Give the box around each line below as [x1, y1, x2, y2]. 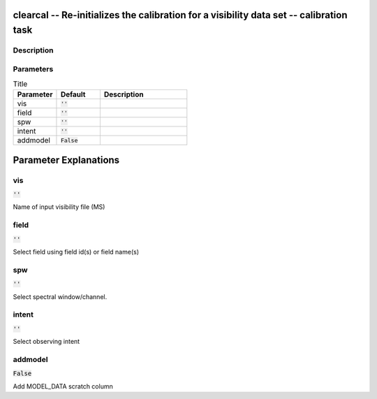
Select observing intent [13, 338, 80, 346]
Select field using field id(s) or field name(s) [13, 247, 140, 256]
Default [60, 89, 86, 99]
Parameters [13, 64, 54, 73]
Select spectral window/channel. [13, 292, 108, 300]
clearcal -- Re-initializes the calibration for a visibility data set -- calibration [13, 9, 348, 21]
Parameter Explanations [13, 154, 120, 166]
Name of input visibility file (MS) [13, 203, 105, 211]
